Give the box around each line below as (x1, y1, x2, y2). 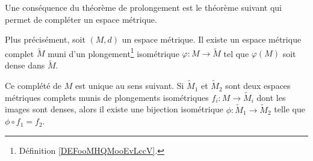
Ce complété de (5, 79, 62, 92)
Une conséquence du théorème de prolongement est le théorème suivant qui (5, 1, 282, 13)
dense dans (5, 59, 45, 71)
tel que (223, 47, 249, 59)
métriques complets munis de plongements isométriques (5, 91, 209, 103)
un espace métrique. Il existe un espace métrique (122, 33, 302, 46)
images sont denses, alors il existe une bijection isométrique (5, 103, 224, 115)
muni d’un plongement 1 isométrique (48, 45, 179, 59)
